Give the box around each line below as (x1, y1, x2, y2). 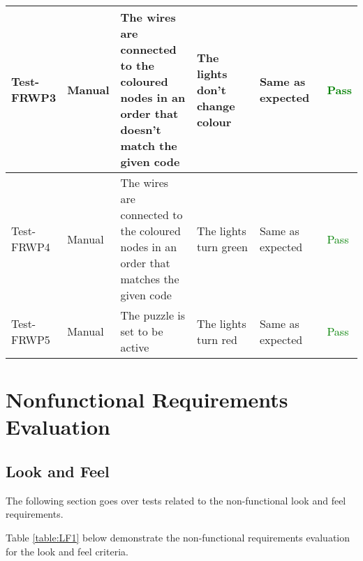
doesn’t (120, 121, 161, 137)
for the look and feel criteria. (6, 544, 128, 558)
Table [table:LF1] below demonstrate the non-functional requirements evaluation (6, 530, 350, 544)
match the (120, 137, 177, 154)
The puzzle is (120, 307, 186, 323)
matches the (120, 271, 179, 287)
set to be (120, 323, 163, 339)
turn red (196, 331, 237, 347)
